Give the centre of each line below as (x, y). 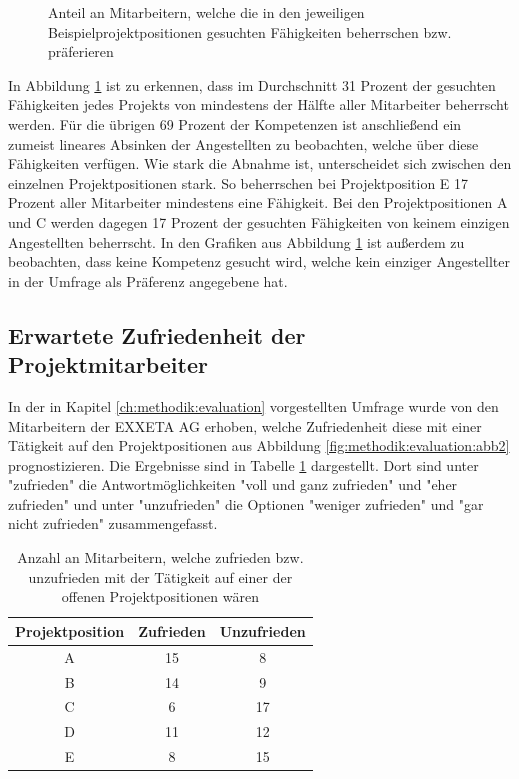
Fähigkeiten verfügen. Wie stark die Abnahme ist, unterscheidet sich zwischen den (260, 163)
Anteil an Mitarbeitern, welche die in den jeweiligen (206, 12)
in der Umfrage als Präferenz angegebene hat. (148, 280)
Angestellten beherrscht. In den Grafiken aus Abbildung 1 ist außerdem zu (236, 241)
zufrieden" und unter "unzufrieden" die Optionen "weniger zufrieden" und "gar (246, 503)
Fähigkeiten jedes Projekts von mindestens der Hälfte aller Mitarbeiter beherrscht (258, 104)
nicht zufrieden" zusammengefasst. (113, 523)
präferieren (81, 51)
